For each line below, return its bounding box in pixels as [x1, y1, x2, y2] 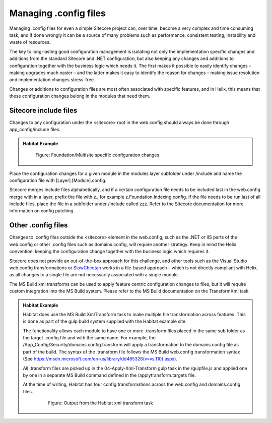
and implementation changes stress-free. [9, 77, 95, 83]
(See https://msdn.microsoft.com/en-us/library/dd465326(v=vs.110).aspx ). [23, 356, 177, 362]
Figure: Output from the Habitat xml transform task [48, 400, 153, 406]
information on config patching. [9, 208, 75, 214]
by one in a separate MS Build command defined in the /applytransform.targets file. [23, 372, 196, 378]
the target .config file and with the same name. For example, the [23, 335, 156, 341]
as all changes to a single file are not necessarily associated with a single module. [9, 272, 179, 278]
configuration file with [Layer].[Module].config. [9, 177, 107, 184]
